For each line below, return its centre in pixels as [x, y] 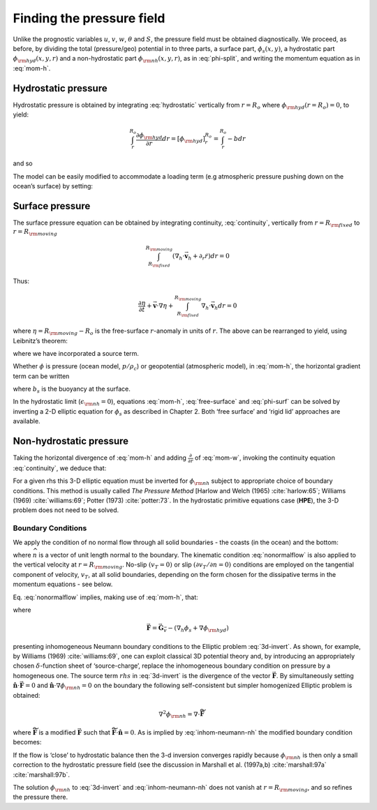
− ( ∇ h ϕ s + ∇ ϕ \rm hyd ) [199, 629]
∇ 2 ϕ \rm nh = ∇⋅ [179, 714]
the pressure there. [40, 797]
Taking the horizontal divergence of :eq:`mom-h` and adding [99, 458]
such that [97, 732]
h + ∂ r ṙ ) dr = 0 [209, 257]
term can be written [41, 376]
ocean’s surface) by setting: [53, 186]
